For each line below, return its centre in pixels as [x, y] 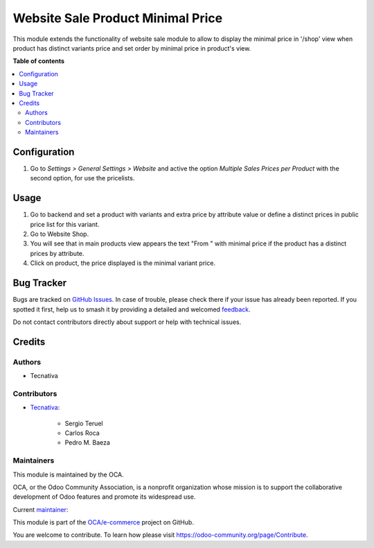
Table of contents [39, 61]
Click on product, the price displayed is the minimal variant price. [123, 263]
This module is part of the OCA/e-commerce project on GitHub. [103, 522]
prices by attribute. [57, 253]
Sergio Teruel [84, 423]
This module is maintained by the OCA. [68, 474]
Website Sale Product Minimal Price [118, 18]
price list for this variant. [65, 224]
